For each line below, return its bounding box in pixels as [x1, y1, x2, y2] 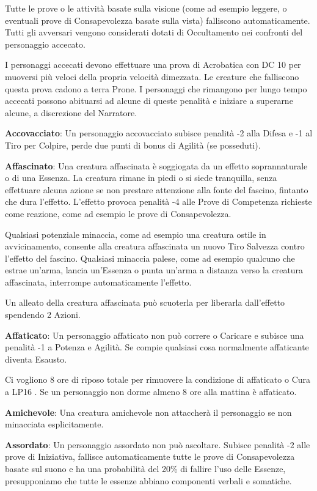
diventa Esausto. [5, 352, 67, 365]
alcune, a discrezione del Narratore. [5, 106, 137, 119]
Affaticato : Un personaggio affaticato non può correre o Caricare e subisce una [5, 328, 304, 341]
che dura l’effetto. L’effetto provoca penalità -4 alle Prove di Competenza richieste [5, 195, 312, 208]
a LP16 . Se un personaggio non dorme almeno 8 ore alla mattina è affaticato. [5, 385, 297, 398]
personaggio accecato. [5, 37, 86, 50]
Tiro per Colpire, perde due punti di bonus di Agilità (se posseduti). [5, 138, 261, 151]
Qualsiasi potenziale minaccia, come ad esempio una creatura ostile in [5, 227, 266, 240]
